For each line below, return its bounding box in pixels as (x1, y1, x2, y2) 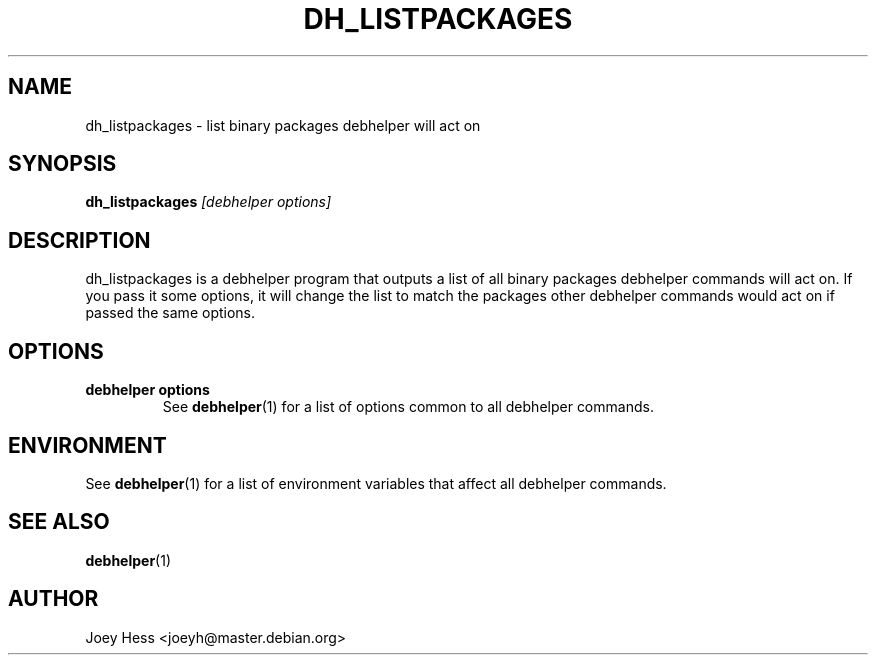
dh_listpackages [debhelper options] (85, 193, 332, 211)
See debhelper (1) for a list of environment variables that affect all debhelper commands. (85, 474, 667, 492)
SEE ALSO (8, 509, 110, 535)
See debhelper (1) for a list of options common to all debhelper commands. (162, 398, 654, 416)
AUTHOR (8, 586, 99, 612)
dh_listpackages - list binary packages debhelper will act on (85, 116, 481, 134)
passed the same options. (85, 304, 256, 322)
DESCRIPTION (8, 227, 151, 253)
